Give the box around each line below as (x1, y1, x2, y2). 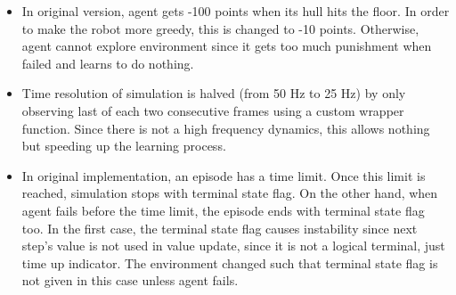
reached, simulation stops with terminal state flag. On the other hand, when (21, 184, 438, 202)
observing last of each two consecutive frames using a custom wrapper (21, 101, 404, 119)
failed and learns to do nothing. (21, 53, 194, 72)
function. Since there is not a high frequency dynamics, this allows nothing (21, 119, 430, 137)
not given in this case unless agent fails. (21, 271, 239, 290)
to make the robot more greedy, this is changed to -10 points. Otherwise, (21, 19, 419, 37)
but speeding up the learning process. (21, 136, 226, 155)
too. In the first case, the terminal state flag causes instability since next (21, 218, 418, 237)
